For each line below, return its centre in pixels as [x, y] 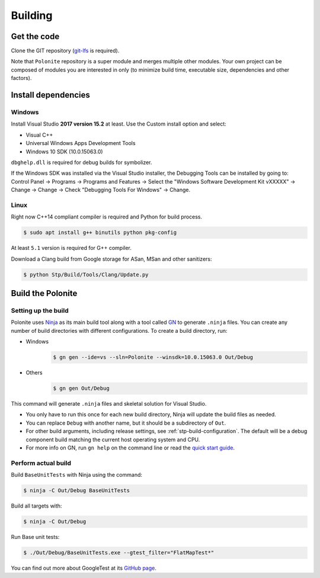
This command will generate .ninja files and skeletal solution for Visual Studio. [109, 404]
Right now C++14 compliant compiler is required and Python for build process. [107, 217]
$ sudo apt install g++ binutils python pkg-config [100, 233]
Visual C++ [39, 135]
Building [32, 15]
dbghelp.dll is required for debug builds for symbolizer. [81, 162]
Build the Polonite [44, 293]
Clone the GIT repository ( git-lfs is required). [65, 51]
